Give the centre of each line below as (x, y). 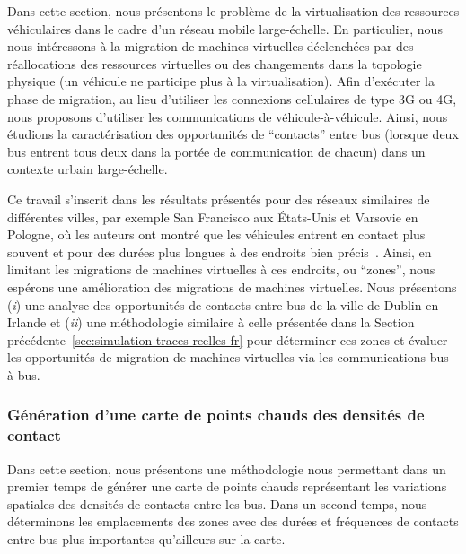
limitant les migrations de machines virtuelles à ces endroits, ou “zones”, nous (221, 269)
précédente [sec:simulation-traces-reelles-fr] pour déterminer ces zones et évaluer (228, 339)
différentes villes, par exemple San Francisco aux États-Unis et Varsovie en (213, 216)
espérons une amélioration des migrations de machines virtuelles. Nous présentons (232, 286)
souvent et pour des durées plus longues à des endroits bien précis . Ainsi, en (220, 251)
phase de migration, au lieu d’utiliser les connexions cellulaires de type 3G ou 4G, (232, 98)
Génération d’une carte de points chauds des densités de (216, 415)
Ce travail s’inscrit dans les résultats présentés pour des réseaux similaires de (219, 199)
